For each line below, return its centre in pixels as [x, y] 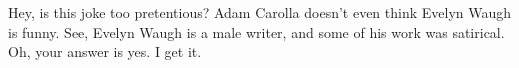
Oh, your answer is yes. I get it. [105, 51]
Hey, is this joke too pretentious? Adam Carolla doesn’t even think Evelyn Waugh [260, 12]
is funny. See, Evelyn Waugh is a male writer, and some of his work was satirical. [256, 31]
